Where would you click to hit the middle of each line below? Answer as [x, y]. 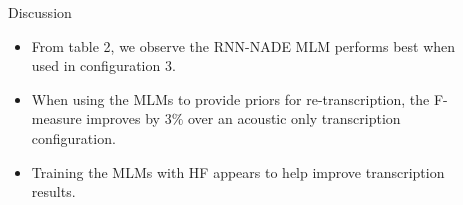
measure [56, 118]
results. [53, 191]
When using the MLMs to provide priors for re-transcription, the [230, 98]
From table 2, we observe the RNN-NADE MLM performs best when [243, 45]
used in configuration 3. [103, 65]
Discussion [40, 12]
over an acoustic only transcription [294, 118]
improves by [123, 118]
